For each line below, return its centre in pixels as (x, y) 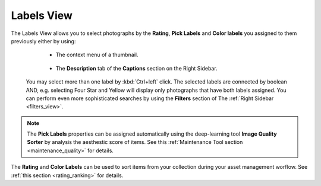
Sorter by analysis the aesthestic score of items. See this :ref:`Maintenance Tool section (135, 142)
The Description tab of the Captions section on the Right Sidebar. (136, 68)
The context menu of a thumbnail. (97, 55)
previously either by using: (43, 41)
